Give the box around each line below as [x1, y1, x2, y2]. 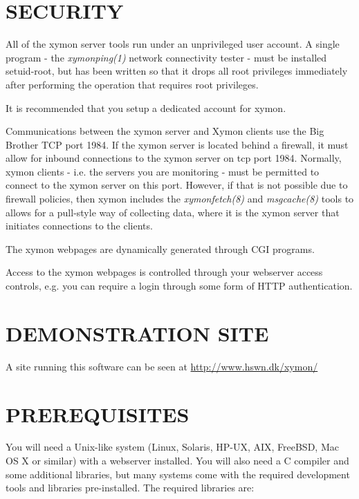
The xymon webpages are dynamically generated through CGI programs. [6, 241, 315, 256]
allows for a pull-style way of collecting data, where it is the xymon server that [6, 205, 340, 219]
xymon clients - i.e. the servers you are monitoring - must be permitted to [6, 164, 320, 178]
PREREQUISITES [6, 399, 190, 428]
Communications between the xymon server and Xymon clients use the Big [6, 124, 324, 138]
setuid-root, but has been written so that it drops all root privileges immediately [6, 64, 348, 78]
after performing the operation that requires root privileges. [6, 77, 259, 91]
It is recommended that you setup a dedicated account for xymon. [6, 100, 286, 115]
